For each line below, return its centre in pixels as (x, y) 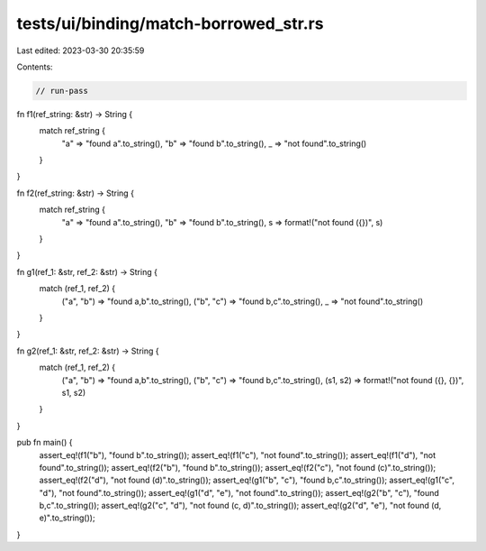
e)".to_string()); (67, 518)
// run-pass (62, 91)
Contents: (35, 67)
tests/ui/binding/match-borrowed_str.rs (170, 23)
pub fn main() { (45, 443)
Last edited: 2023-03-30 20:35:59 (81, 51)
